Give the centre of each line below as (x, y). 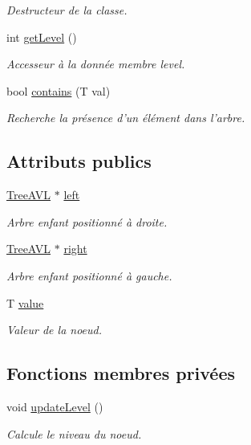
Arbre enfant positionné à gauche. (89, 275)
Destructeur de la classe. (67, 10)
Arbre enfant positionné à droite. (87, 221)
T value (25, 302)
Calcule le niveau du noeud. (74, 433)
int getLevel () (42, 37)
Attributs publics (79, 161)
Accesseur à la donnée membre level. (96, 64)
